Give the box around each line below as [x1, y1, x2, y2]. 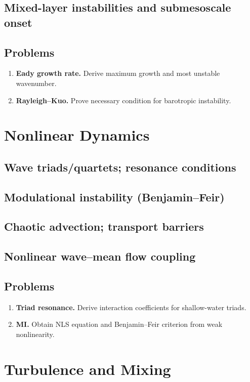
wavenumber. [16, 77, 57, 88]
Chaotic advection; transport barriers [4, 219, 204, 234]
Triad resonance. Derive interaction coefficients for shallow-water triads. [16, 302, 246, 312]
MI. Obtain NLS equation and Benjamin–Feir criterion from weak [16, 319, 223, 329]
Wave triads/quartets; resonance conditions [4, 159, 236, 175]
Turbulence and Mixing [4, 358, 171, 379]
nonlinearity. [16, 329, 55, 339]
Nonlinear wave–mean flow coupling [4, 248, 196, 264]
